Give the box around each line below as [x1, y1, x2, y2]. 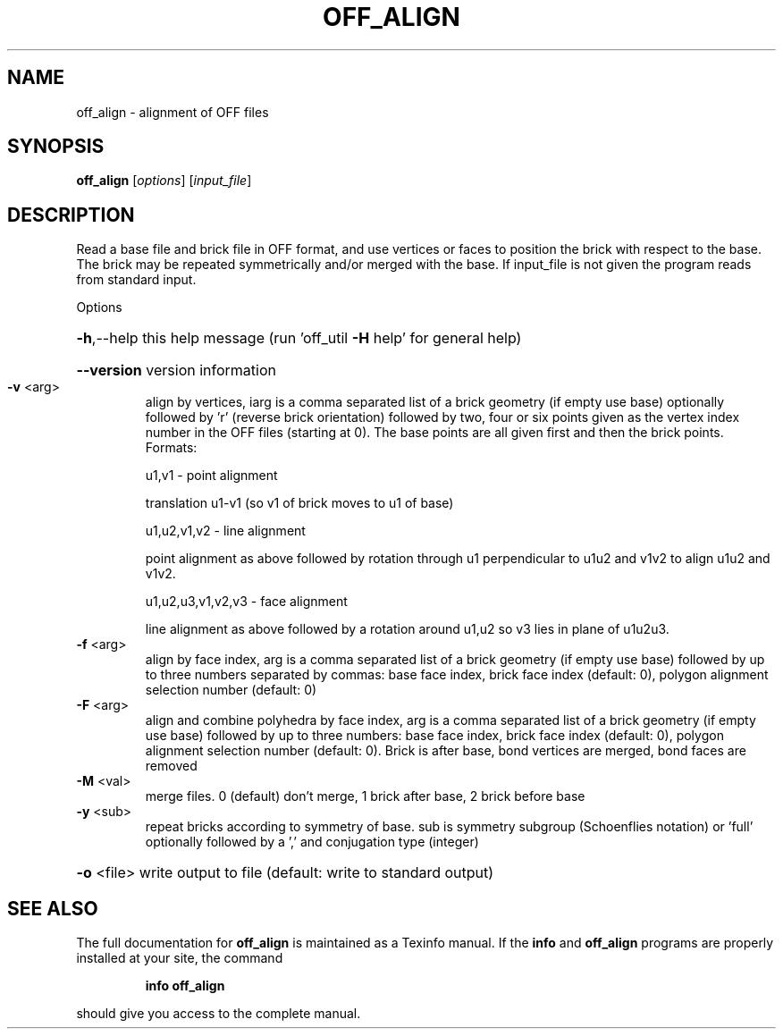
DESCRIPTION [7, 203, 135, 226]
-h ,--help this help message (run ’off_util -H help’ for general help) [76, 329, 522, 348]
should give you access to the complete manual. [76, 1006, 361, 1022]
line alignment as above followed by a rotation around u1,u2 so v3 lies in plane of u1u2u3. [145, 621, 669, 637]
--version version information [76, 361, 276, 380]
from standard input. [76, 272, 197, 288]
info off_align [145, 978, 225, 994]
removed [145, 758, 198, 774]
